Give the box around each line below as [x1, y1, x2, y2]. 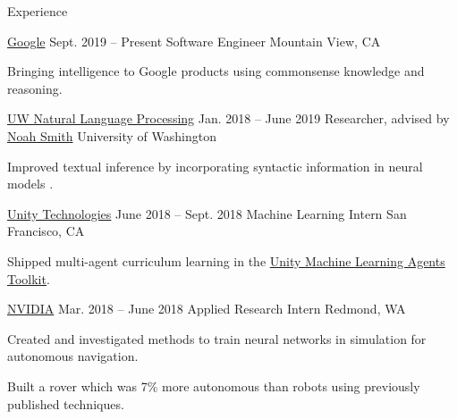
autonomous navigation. [7, 347, 139, 365]
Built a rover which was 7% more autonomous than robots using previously [7, 376, 420, 395]
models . [7, 174, 54, 193]
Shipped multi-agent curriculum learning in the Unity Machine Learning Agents [7, 251, 445, 270]
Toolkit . [7, 269, 50, 288]
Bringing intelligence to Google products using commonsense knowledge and [7, 62, 425, 80]
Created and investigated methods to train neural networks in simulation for [7, 329, 427, 348]
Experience [7, 2, 68, 20]
